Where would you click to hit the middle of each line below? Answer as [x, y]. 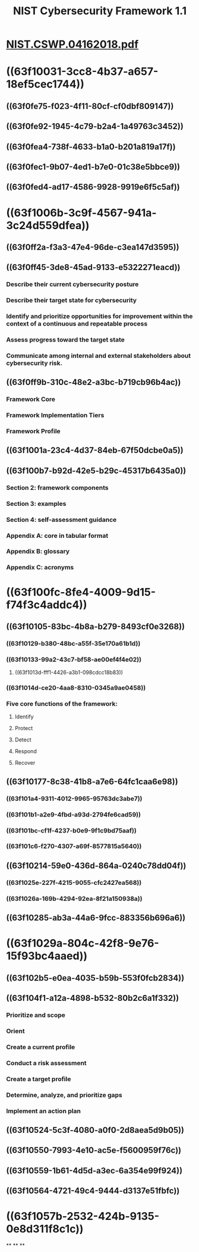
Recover [25, 763]
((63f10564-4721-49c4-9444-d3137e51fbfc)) [93, 1191]
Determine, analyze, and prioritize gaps [64, 1095]
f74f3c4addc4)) [47, 605]
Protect [24, 728]
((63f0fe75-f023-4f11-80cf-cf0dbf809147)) [90, 106]
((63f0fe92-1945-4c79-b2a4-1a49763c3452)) [95, 126]
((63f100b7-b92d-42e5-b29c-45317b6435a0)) [96, 470]
